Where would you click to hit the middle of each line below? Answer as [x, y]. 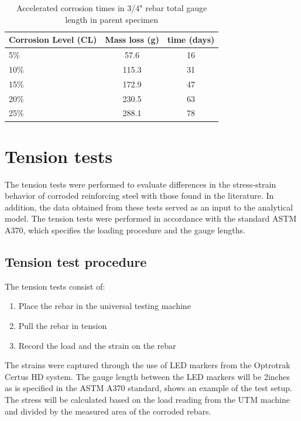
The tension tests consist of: [55, 286]
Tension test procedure [76, 261]
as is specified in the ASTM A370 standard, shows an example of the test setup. [149, 388]
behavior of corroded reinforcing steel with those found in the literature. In [139, 196]
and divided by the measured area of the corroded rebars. [108, 411]
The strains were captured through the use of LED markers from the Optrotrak [148, 365]
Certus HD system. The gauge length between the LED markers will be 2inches [147, 376]
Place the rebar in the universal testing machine [105, 306]
